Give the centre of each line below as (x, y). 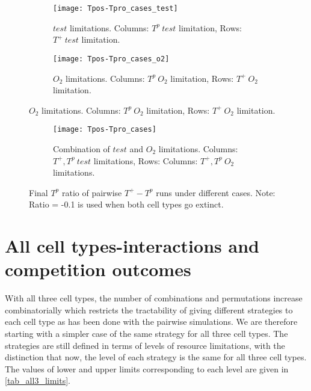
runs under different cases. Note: (216, 192)
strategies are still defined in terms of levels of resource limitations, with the (145, 345)
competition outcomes (98, 269)
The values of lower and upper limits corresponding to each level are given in (147, 368)
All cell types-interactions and (132, 246)
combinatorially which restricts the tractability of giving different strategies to (149, 309)
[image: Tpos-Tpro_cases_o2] (111, 59)
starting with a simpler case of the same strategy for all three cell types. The (146, 333)
